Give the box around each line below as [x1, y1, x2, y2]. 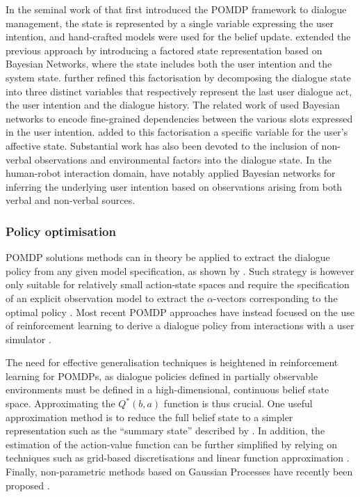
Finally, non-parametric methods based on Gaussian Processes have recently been [6, 464, 353, 479]
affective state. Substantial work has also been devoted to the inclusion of [6, 138, 318, 152]
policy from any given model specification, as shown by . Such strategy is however [6, 263, 354, 278]
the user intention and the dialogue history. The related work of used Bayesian [6, 97, 340, 112]
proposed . [6, 478, 50, 492]
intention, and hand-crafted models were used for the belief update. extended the [6, 29, 351, 44]
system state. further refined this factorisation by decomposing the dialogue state [6, 70, 351, 84]
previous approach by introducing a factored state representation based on [6, 42, 322, 57]
